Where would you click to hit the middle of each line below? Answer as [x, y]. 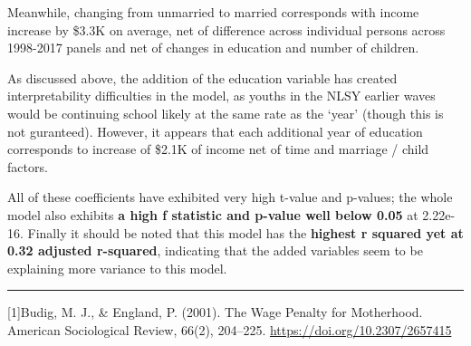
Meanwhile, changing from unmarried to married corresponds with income [213, 12]
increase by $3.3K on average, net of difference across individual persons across [226, 29]
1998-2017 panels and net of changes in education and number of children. [213, 48]
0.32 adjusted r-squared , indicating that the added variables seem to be [215, 250]
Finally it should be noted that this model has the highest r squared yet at [245, 232]
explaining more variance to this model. [117, 268]
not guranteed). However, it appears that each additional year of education [215, 131]
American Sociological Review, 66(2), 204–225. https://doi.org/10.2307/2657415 [230, 329]
